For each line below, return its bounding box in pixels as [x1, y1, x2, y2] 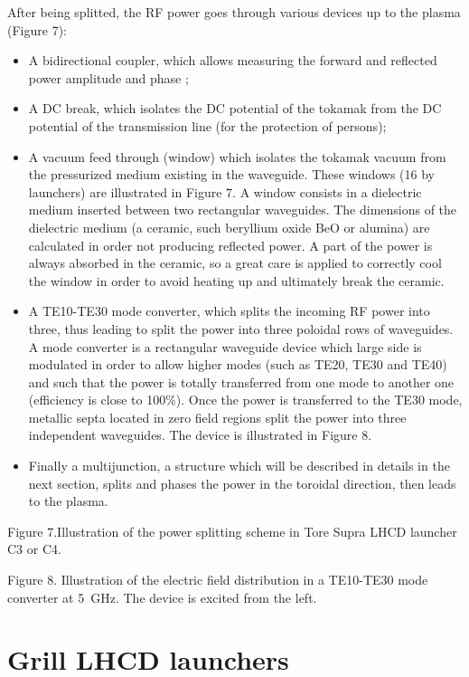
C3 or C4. [7, 539, 61, 558]
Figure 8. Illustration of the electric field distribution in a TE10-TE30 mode [7, 570, 428, 589]
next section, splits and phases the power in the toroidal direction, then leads [28, 473, 456, 492]
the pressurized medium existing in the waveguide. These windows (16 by [28, 165, 435, 184]
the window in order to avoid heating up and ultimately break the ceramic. [28, 271, 445, 290]
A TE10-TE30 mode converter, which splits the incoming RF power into [28, 301, 430, 320]
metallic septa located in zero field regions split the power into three [28, 407, 407, 426]
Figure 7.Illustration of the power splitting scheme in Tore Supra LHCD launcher [7, 521, 457, 540]
